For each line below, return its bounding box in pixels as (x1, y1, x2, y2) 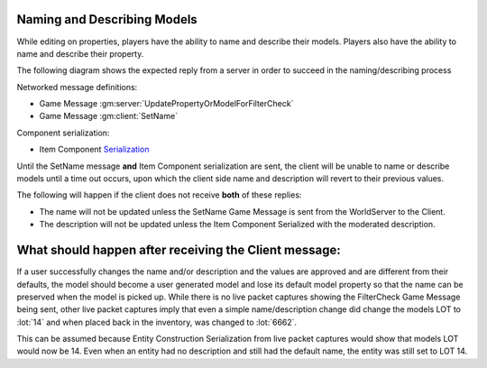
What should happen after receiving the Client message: (16, 243, 342, 258)
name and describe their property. (16, 48, 144, 59)
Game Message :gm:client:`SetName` (39, 111, 179, 122)
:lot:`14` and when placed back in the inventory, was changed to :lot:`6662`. (16, 317, 298, 327)
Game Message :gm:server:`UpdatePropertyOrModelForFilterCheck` (39, 98, 294, 109)
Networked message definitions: (16, 81, 138, 92)
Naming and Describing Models (16, 12, 198, 27)
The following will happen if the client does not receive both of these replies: (16, 189, 302, 200)
